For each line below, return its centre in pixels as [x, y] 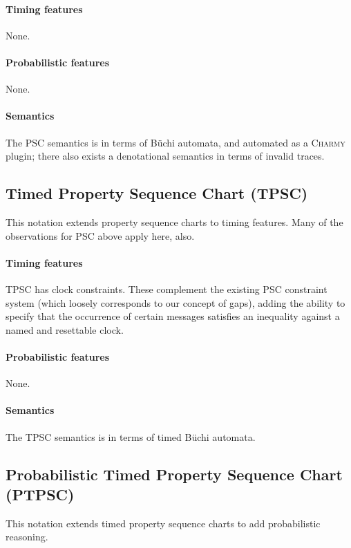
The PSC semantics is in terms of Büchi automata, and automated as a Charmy [175, 142]
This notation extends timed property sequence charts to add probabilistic [163, 523]
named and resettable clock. [65, 329]
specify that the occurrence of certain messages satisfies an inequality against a [173, 316]
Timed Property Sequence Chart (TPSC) [157, 193]
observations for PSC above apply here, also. [100, 235]
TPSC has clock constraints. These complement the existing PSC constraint [167, 289]
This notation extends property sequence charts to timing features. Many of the [174, 221]
